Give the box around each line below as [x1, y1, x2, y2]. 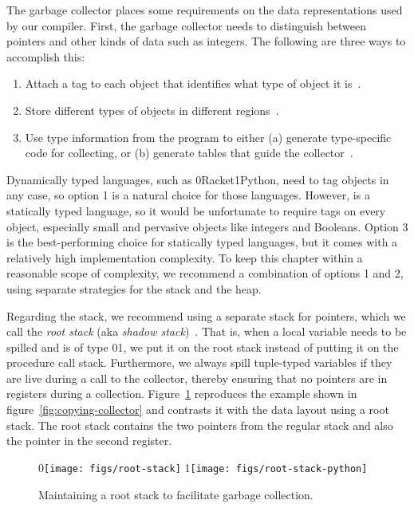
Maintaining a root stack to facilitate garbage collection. [38, 486, 313, 502]
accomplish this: [6, 48, 85, 65]
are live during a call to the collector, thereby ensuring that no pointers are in [6, 369, 388, 386]
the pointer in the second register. [6, 432, 172, 449]
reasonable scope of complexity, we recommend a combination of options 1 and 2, [6, 265, 404, 282]
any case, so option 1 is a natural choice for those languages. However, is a [6, 187, 370, 203]
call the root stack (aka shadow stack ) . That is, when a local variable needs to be [6, 323, 407, 340]
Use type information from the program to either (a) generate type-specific [25, 128, 392, 145]
